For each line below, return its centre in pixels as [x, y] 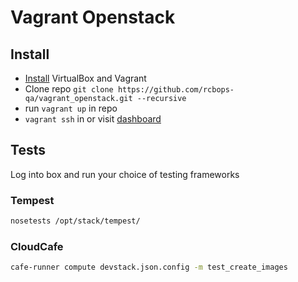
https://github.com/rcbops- [176, 90]
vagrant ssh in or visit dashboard [93, 119]
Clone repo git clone [69, 89]
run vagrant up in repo [71, 108]
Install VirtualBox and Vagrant [85, 78]
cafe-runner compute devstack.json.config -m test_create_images [149, 267]
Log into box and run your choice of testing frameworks [125, 174]
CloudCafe [37, 246]
